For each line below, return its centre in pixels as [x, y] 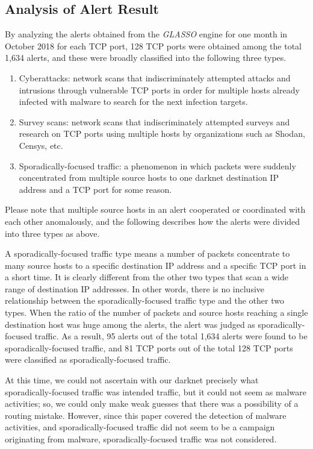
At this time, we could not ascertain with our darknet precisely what [132, 380]
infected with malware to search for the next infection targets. [133, 102]
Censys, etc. [41, 145]
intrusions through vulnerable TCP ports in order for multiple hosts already [159, 89]
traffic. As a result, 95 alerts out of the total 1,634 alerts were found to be [171, 336]
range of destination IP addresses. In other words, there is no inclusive [135, 288]
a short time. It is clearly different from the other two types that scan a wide [147, 277]
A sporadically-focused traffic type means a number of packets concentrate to [147, 253]
